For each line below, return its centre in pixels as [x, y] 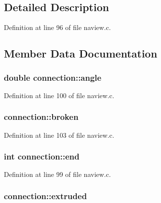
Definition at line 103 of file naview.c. [59, 135]
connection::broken [41, 117]
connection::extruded [46, 196]
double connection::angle [53, 77]
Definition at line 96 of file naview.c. [57, 27]
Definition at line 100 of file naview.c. [59, 95]
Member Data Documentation [81, 53]
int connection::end [42, 156]
